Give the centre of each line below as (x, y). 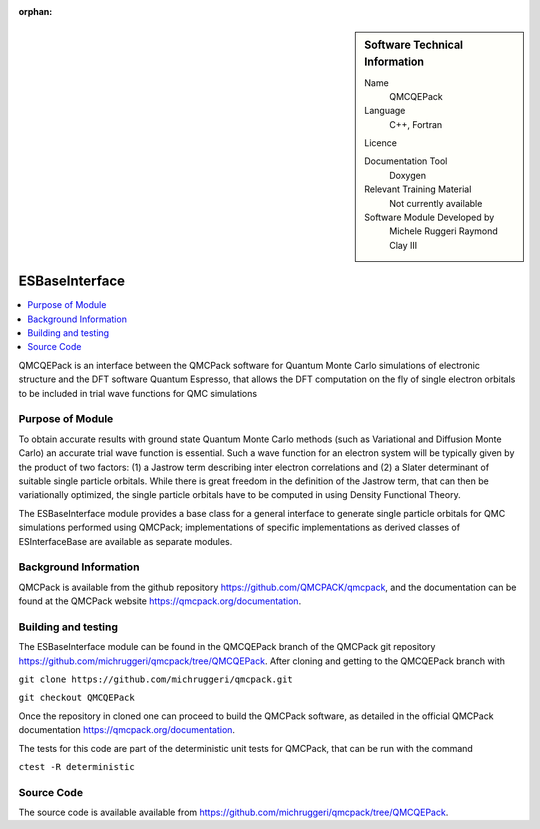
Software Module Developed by (429, 217)
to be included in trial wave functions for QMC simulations (138, 393)
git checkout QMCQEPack (76, 698)
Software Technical (414, 45)
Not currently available (436, 203)
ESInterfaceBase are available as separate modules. (125, 541)
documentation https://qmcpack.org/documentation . (126, 730)
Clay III (403, 245)
